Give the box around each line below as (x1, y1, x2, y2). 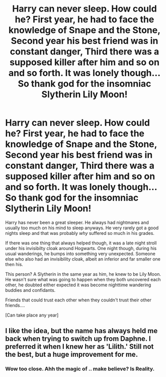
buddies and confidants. (5, 287, 56, 293)
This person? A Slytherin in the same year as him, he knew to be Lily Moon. (5, 271, 161, 277)
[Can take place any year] (5, 312, 59, 318)
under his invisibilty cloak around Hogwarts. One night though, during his (5, 245, 157, 251)
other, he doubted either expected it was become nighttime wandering (5, 282, 151, 288)
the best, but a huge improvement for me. (5, 350, 138, 359)
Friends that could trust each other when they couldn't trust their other (5, 297, 152, 303)
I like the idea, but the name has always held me (5, 327, 158, 335)
